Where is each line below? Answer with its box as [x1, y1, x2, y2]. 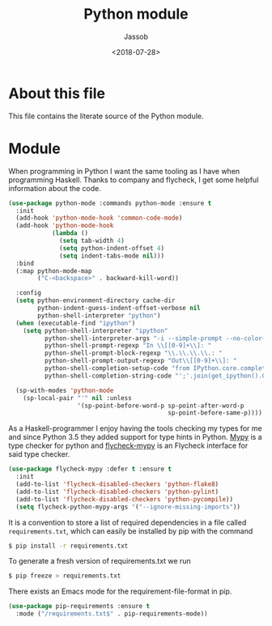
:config [15, 289, 42, 297]
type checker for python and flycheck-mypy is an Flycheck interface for [8, 441, 249, 450]
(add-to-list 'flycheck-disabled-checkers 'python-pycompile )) [15, 495, 233, 503]
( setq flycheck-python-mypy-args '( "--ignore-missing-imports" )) [15, 503, 241, 511]
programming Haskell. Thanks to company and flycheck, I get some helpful [8, 175, 259, 185]
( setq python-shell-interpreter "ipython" [23, 326, 168, 334]
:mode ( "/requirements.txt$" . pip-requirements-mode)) [15, 610, 208, 618]
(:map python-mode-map [15, 266, 92, 275]
